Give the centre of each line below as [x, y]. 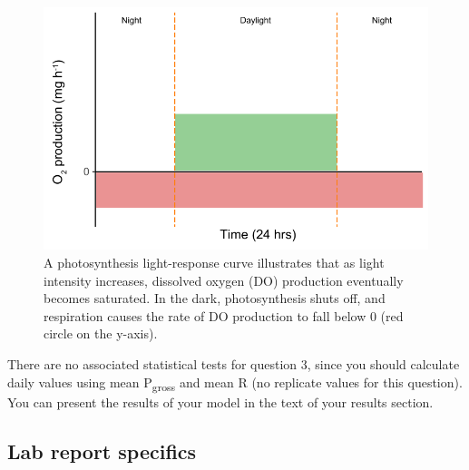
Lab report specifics [102, 450]
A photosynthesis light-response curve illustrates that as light [214, 262]
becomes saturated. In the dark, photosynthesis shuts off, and [215, 298]
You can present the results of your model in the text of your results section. [220, 401]
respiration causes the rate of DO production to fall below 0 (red [224, 315]
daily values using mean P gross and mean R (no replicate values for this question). [235, 383]
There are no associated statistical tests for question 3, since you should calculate [234, 363]
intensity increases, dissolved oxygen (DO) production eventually [224, 280]
